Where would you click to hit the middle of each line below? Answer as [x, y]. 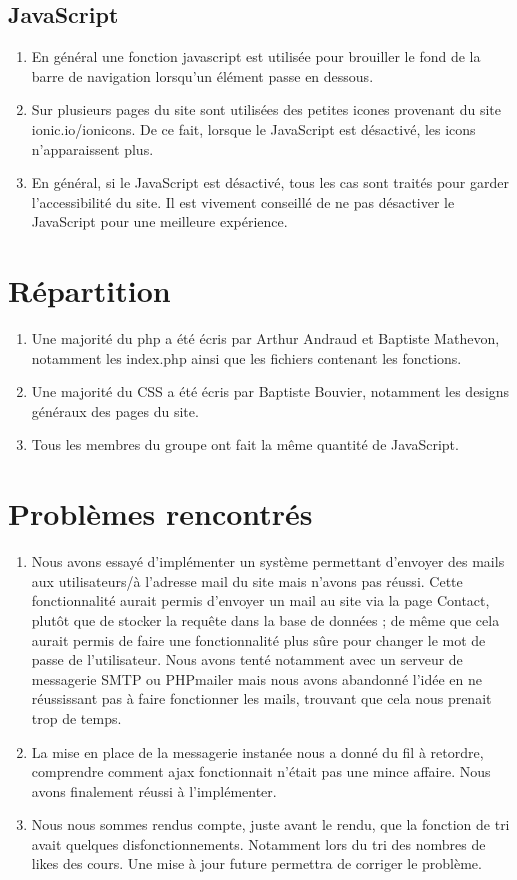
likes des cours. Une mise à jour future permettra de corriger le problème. [256, 863]
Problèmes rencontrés [160, 513]
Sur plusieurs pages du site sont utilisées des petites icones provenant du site [266, 109]
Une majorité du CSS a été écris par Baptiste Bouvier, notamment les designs [270, 391]
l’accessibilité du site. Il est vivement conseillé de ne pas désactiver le [243, 201]
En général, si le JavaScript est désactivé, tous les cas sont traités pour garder [270, 182]
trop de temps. [76, 717]
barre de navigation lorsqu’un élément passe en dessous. [202, 75]
